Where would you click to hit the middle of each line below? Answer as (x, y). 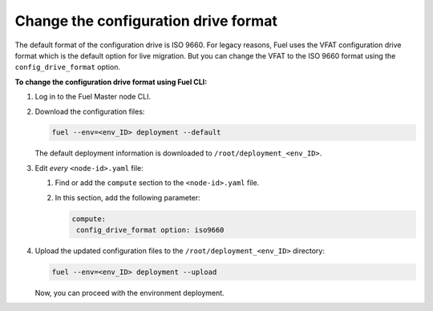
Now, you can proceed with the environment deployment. (129, 293)
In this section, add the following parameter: (127, 197)
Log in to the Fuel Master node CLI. (93, 97)
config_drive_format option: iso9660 (150, 230)
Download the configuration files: (90, 111)
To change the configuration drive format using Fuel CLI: (111, 82)
